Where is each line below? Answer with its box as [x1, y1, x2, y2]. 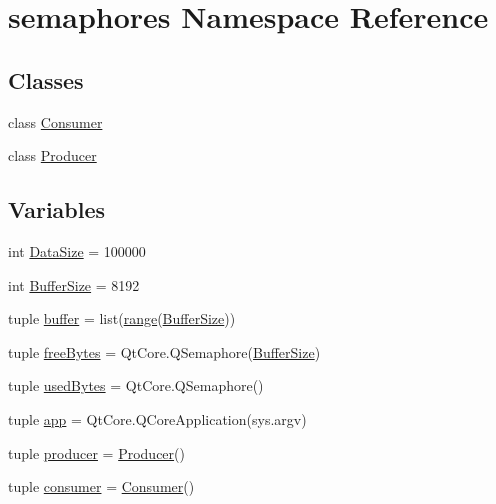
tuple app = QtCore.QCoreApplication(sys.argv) [8, 408, 307, 429]
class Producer [8, 145, 97, 166]
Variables [8, 194, 106, 225]
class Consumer [8, 111, 103, 132]
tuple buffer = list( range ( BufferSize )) [8, 308, 236, 329]
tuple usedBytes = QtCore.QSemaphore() [8, 375, 264, 396]
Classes [8, 64, 84, 95]
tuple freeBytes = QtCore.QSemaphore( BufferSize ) [8, 341, 321, 362]
